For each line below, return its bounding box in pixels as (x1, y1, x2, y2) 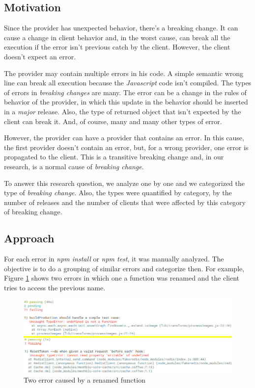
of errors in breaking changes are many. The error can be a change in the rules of (4, 87, 247, 97)
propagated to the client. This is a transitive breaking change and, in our (4, 152, 224, 162)
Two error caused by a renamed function (24, 375, 145, 385)
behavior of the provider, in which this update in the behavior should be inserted (4, 97, 248, 107)
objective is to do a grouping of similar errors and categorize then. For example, (4, 263, 245, 273)
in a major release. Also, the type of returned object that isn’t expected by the (4, 106, 241, 116)
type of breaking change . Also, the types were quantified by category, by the (4, 187, 232, 198)
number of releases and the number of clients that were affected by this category (4, 197, 246, 207)
